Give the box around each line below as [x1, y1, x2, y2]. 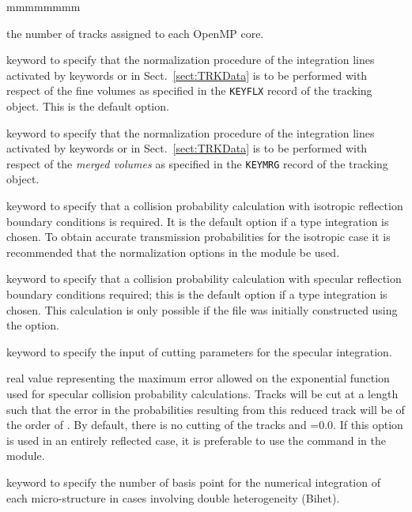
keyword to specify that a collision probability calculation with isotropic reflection [6, 198, 403, 214]
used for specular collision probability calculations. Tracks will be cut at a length [6, 386, 399, 401]
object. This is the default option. [6, 98, 169, 115]
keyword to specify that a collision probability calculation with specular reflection [6, 270, 402, 287]
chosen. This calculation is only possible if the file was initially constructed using [6, 301, 398, 318]
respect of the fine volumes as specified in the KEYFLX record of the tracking [6, 82, 372, 99]
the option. [6, 317, 59, 333]
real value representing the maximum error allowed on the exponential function [6, 370, 390, 386]
